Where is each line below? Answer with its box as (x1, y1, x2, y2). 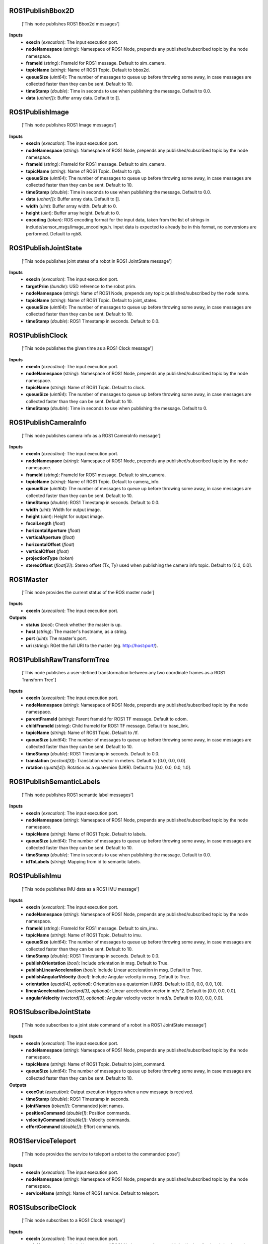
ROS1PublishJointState (9, 244, 82, 252)
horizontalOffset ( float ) (26, 541, 74, 547)
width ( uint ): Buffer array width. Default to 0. (26, 203, 117, 209)
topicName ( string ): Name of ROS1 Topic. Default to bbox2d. (26, 67, 150, 73)
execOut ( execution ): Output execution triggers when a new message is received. (26, 1089, 194, 1095)
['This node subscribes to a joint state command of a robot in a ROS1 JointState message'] (21, 1022, 207, 1028)
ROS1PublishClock (9, 331, 68, 339)
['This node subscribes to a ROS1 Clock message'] (21, 1217, 125, 1224)
